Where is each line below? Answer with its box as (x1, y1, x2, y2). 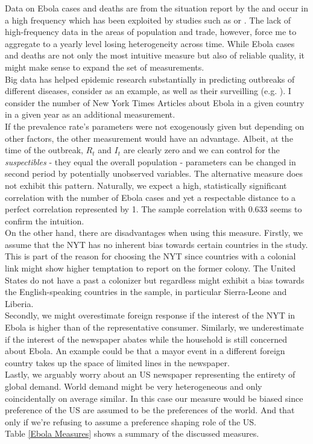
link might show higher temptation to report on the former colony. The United (5, 262, 296, 274)
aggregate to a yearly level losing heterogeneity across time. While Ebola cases (5, 37, 295, 49)
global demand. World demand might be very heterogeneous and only (5, 380, 262, 392)
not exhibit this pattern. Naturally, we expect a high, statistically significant (5, 179, 287, 191)
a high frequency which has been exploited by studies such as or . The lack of (5, 13, 291, 26)
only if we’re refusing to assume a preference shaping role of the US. (5, 415, 256, 428)
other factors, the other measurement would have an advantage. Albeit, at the (5, 132, 293, 144)
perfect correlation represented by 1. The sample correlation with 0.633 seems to (5, 203, 302, 215)
